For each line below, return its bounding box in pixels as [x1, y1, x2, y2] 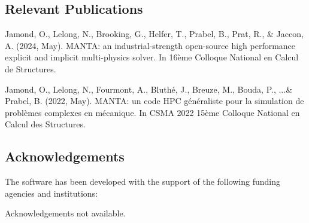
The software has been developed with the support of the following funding [5, 175, 281, 188]
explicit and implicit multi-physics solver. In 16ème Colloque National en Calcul [5, 51, 299, 63]
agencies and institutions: [5, 187, 98, 199]
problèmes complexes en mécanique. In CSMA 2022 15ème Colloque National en [5, 106, 300, 118]
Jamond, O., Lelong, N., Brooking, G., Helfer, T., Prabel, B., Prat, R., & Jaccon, [5, 28, 304, 40]
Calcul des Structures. [5, 118, 86, 130]
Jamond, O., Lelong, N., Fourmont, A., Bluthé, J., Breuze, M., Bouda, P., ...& [5, 83, 293, 95]
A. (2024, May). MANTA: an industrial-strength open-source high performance [5, 39, 296, 51]
